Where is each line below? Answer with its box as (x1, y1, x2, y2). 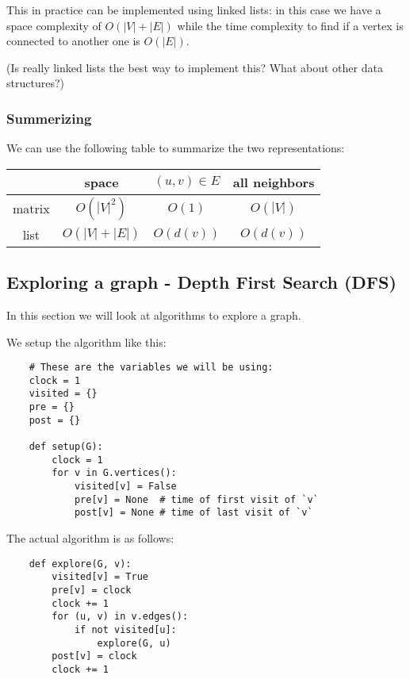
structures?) (6, 75, 64, 91)
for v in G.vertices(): (52, 467, 177, 479)
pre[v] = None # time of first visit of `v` (74, 493, 319, 505)
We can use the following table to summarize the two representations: (6, 140, 345, 156)
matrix (13, 199, 50, 218)
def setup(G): (29, 441, 103, 453)
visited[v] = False (74, 481, 177, 493)
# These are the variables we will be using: (29, 362, 274, 374)
